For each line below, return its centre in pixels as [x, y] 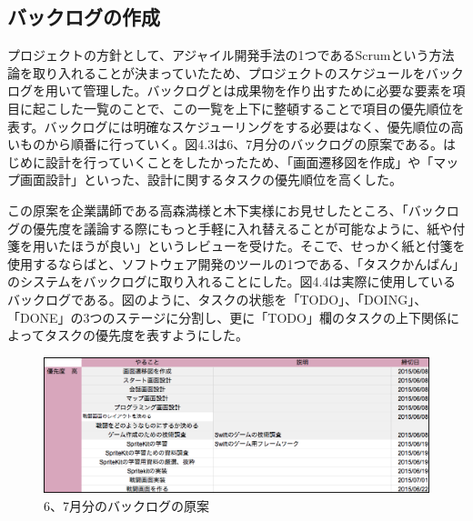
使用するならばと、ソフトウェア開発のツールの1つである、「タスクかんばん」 [236, 263]
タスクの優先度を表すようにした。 [146, 335]
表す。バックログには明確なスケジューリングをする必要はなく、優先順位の [229, 126]
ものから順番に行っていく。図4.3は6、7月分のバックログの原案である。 [231, 144]
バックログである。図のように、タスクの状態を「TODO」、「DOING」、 [217, 299]
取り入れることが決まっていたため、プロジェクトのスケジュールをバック [248, 72]
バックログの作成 [84, 17]
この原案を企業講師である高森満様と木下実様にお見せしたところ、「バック [227, 210]
